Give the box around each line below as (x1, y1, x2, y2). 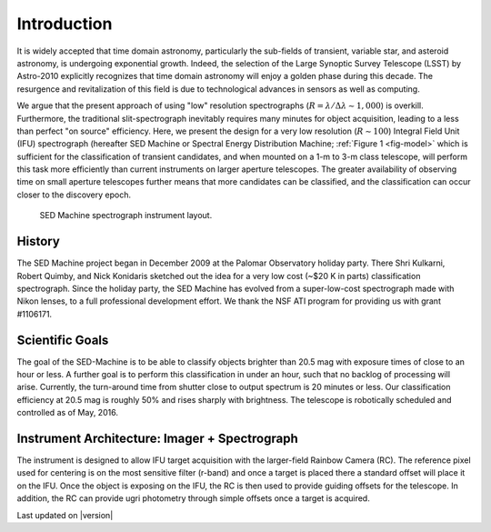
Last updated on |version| (16, 509, 114, 520)
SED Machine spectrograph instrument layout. (39, 210, 213, 221)
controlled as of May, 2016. (16, 407, 118, 418)
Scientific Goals (16, 332, 109, 347)
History (16, 234, 61, 249)
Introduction (16, 14, 113, 34)
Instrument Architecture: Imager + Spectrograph (16, 430, 299, 446)
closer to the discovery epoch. (16, 189, 132, 200)
